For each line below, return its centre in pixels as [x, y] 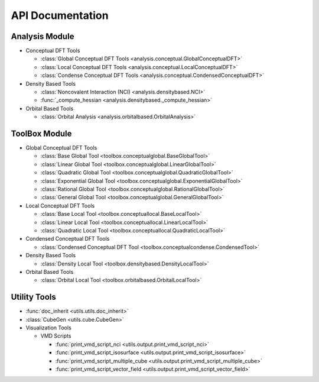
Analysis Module [43, 36]
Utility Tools [33, 297]
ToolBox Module [41, 134]
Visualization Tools [49, 328]
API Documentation [60, 15]
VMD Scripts [56, 336]
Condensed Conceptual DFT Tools [68, 239]
